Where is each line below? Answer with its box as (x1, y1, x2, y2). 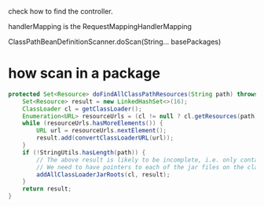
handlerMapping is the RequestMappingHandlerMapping (8, 22, 192, 31)
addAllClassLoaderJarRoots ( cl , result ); (36, 170, 170, 179)
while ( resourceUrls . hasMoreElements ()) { (22, 119, 163, 128)
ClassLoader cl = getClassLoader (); (22, 105, 143, 113)
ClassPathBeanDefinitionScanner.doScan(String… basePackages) (8, 37, 222, 46)
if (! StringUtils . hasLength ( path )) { (22, 148, 146, 156)
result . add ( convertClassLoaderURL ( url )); (36, 134, 174, 142)
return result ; (22, 185, 72, 193)
